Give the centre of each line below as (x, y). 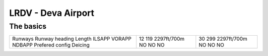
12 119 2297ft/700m (162, 39)
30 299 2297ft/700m (223, 39)
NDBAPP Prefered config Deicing (51, 45)
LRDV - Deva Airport (52, 13)
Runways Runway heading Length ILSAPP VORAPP (72, 39)
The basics (28, 26)
